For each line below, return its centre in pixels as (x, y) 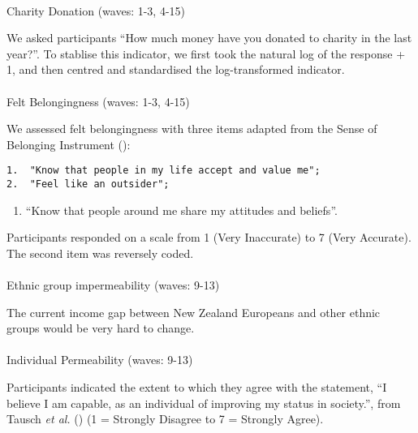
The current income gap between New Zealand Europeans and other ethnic (194, 312)
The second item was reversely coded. (100, 253)
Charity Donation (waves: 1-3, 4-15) (96, 10)
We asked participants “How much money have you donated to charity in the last (209, 38)
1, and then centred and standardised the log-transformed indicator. (176, 69)
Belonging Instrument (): (69, 144)
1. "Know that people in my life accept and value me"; (164, 171)
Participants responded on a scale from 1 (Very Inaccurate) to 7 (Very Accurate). (209, 237)
